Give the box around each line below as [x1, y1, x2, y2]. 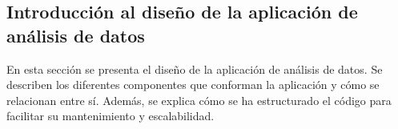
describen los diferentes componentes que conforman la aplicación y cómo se [6, 76, 380, 93]
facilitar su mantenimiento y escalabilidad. [6, 107, 215, 124]
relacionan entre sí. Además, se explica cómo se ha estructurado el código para [6, 91, 392, 108]
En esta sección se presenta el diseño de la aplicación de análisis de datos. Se [6, 60, 383, 77]
